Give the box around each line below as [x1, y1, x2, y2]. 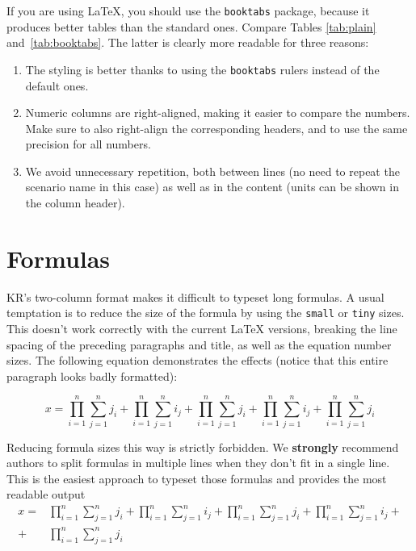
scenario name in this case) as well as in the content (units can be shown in [25, 178, 399, 195]
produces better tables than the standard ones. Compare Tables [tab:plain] [6, 18, 376, 35]
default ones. [25, 77, 89, 94]
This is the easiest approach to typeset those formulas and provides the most [6, 470, 387, 486]
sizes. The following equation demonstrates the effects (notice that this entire [6, 352, 389, 369]
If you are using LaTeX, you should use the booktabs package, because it [6, 2, 370, 19]
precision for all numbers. [25, 136, 151, 152]
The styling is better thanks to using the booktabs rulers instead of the [25, 61, 380, 77]
